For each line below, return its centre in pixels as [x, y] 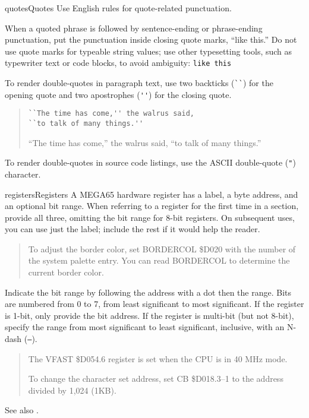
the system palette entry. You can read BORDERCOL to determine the [159, 260]
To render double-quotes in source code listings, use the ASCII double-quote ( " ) [150, 162]
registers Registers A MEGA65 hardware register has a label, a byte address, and [152, 194]
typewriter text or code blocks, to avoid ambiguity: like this [118, 63]
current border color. [66, 272]
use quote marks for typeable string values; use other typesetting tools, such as [149, 51]
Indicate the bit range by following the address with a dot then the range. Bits [148, 292]
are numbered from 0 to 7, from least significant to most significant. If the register [154, 304]
